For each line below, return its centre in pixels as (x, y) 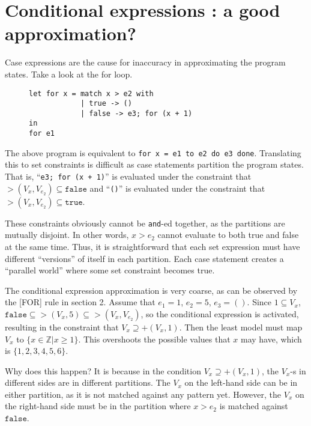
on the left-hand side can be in (241, 382)
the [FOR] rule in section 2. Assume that (80, 302)
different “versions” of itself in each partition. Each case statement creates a (144, 258)
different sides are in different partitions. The (88, 382)
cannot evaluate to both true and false (228, 235)
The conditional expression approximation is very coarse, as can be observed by (151, 290)
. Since (259, 302)
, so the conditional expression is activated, (220, 313)
